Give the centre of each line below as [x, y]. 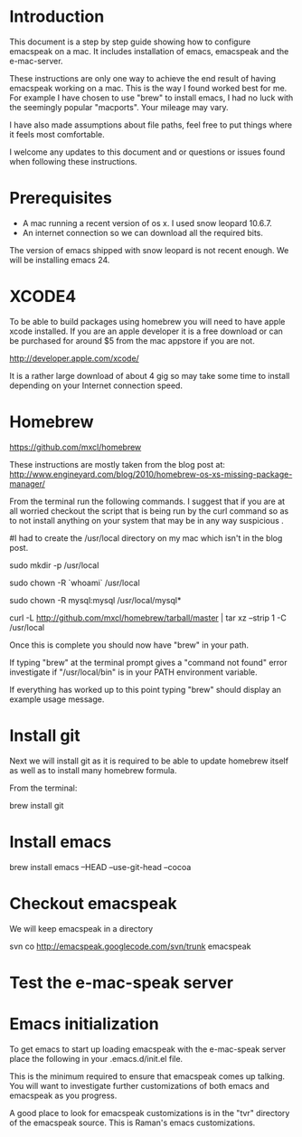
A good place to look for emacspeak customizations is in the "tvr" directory [150, 1113]
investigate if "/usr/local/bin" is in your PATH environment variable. [133, 672]
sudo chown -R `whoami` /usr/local [75, 583]
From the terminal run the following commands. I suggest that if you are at [147, 501]
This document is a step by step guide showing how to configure [130, 42]
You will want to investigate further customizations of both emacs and [139, 1085]
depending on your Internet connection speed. [96, 385]
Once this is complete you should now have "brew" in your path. [129, 645]
